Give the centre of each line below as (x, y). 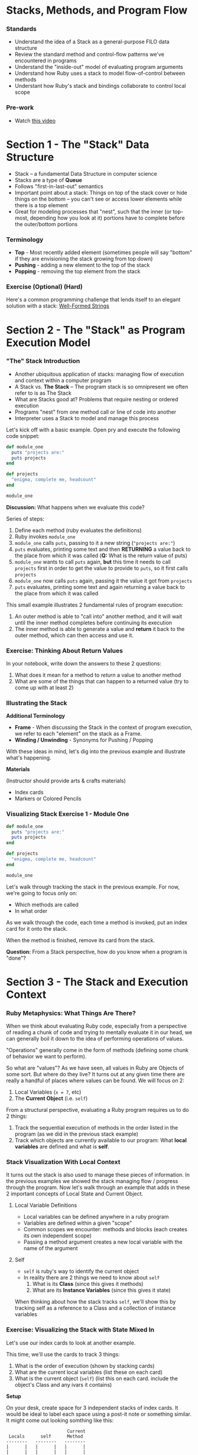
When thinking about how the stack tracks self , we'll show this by (95, 1302)
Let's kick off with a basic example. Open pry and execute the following (93, 429)
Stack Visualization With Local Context (63, 1162)
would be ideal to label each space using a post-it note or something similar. (99, 1414)
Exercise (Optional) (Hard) (44, 287)
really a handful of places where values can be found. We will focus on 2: (95, 1080)
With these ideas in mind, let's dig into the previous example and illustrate (96, 752)
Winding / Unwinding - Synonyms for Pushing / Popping (84, 740)
